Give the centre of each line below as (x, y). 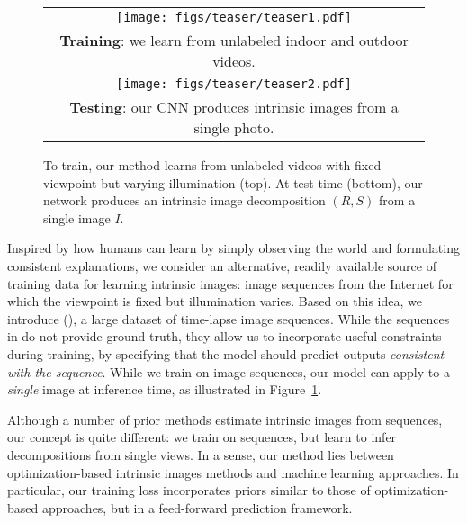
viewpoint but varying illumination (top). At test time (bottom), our (233, 182)
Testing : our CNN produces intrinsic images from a (234, 107)
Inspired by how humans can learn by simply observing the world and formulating (233, 248)
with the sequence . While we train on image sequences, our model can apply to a (229, 371)
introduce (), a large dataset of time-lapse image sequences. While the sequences (229, 318)
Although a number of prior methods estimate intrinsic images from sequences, (225, 419)
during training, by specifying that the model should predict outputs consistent (226, 353)
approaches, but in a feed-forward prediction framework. (197, 507)
